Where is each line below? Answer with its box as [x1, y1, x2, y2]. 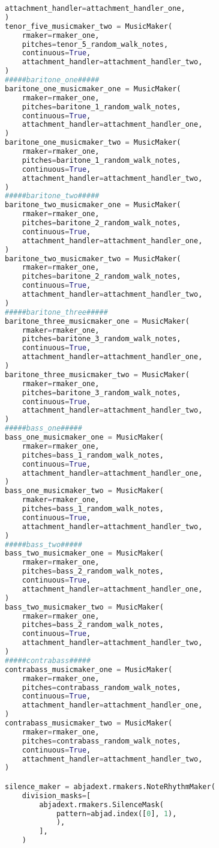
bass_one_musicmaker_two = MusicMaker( [5, 486, 164, 495]
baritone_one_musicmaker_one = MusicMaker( [5, 84, 181, 93]
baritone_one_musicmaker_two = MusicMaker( [5, 138, 181, 147]
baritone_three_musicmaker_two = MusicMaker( [5, 370, 190, 379]
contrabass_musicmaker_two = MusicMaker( [5, 719, 173, 727]
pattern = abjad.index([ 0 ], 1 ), [56, 809, 177, 818]
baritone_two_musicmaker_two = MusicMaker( [5, 254, 181, 263]
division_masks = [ [22, 791, 91, 800]
